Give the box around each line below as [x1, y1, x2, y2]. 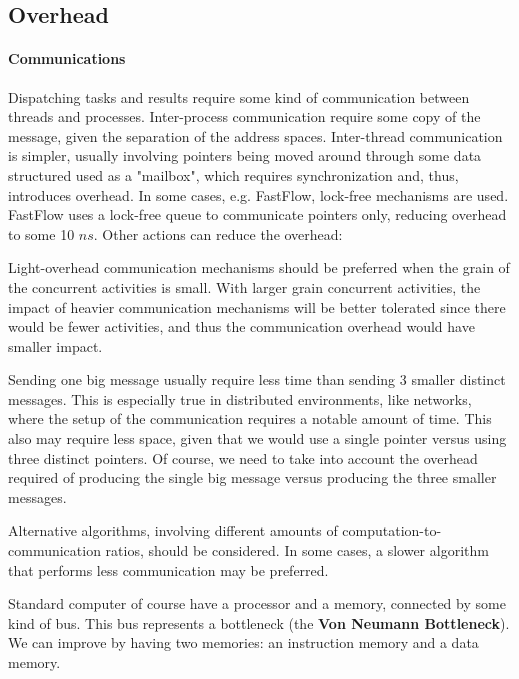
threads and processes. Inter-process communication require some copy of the [8, 106, 481, 127]
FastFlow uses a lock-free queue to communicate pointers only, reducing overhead [8, 204, 507, 225]
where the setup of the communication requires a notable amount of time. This [8, 408, 492, 429]
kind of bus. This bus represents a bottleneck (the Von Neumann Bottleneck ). [8, 612, 510, 633]
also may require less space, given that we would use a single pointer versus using [8, 428, 507, 449]
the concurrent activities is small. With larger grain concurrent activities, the [8, 276, 481, 297]
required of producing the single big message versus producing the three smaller [8, 467, 497, 488]
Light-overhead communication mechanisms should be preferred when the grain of [8, 257, 510, 278]
